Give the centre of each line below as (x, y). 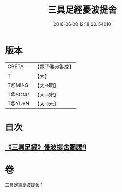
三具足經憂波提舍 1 (24, 185)
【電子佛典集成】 (54, 67)
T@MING (18, 85)
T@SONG (19, 94)
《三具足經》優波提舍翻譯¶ (46, 147)
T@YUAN (19, 103)
